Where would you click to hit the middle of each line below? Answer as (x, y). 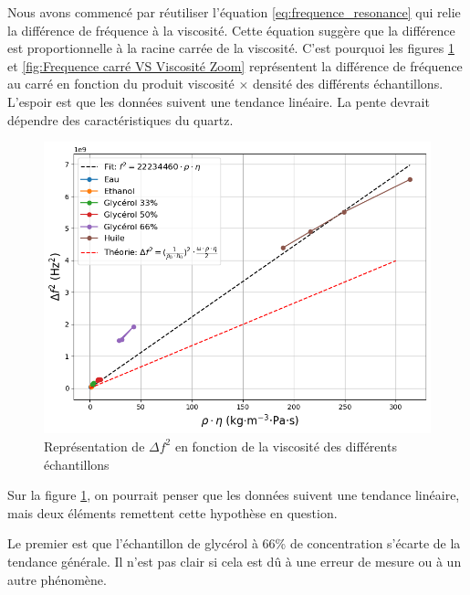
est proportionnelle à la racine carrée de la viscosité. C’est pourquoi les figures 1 (231, 48)
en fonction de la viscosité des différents (286, 446)
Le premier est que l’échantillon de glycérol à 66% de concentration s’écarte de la (234, 543)
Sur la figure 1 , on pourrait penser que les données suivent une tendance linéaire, (234, 495)
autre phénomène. (57, 579)
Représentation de (94, 446)
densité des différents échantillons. (348, 84)
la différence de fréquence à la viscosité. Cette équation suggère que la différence (231, 30)
